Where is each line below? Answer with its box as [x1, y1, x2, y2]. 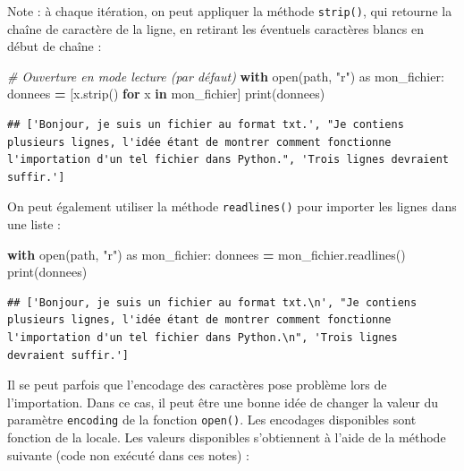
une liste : [7, 215, 61, 234]
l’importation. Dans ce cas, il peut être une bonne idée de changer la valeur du [7, 392, 438, 411]
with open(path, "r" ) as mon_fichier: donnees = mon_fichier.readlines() [7, 244, 406, 263]
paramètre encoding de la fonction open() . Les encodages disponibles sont [7, 410, 417, 429]
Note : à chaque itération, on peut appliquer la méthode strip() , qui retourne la [7, 2, 452, 20]
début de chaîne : [7, 37, 102, 56]
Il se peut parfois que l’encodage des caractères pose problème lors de [7, 375, 387, 394]
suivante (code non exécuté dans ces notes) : [7, 445, 249, 464]
